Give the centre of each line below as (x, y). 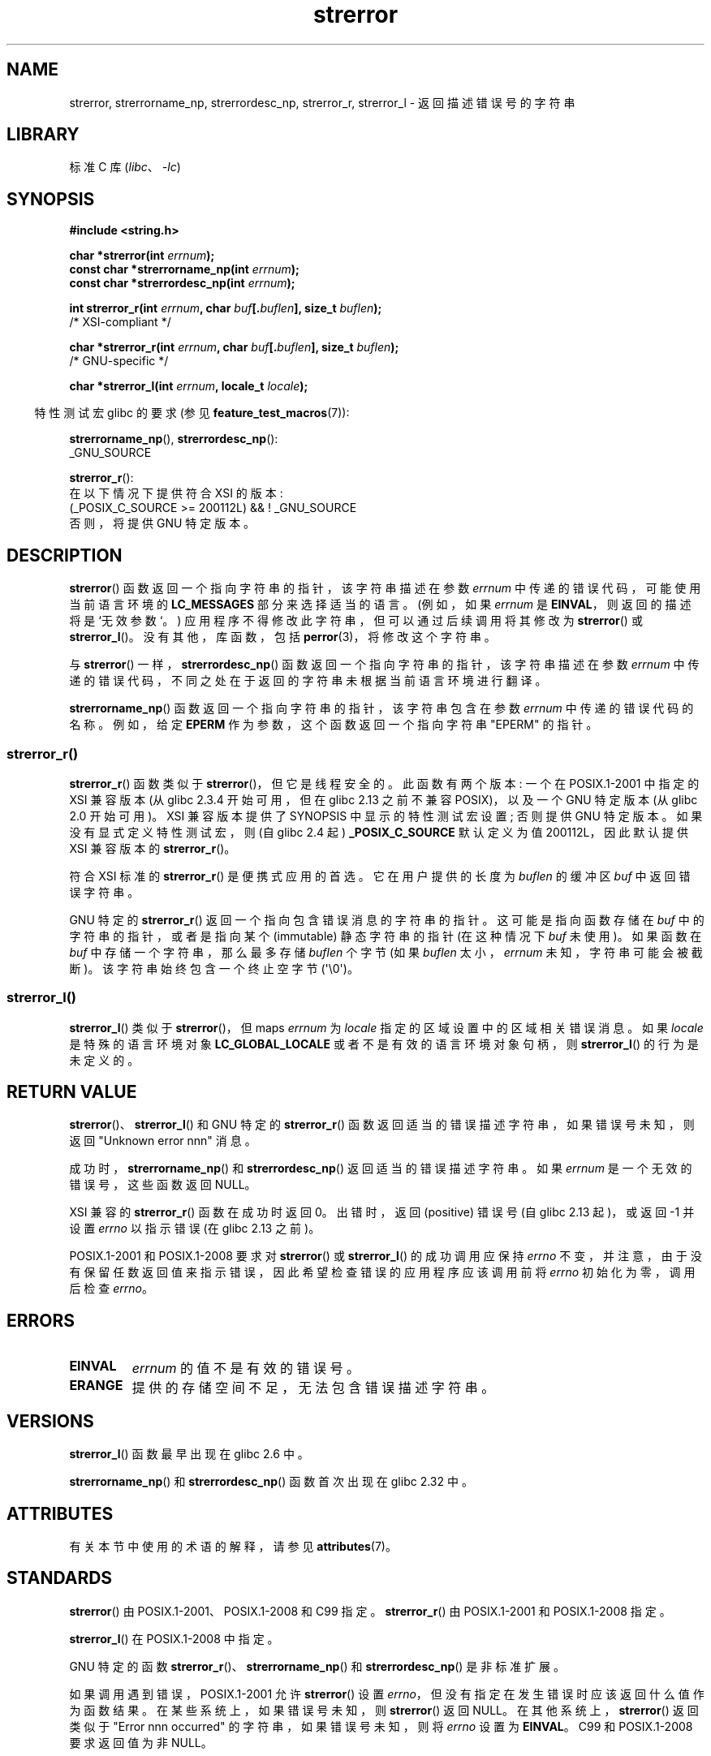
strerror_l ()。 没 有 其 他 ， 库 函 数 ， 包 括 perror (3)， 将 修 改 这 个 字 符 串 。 (282, 637)
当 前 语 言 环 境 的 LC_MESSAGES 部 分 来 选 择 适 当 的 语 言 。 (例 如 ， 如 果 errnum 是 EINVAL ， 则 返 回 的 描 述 (380, 605)
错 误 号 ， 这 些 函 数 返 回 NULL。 (163, 1185)
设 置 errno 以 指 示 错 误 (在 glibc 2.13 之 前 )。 (195, 1229)
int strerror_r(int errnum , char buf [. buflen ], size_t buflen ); (226, 308)
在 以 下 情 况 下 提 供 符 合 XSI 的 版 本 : (176, 493)
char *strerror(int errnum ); (142, 256)
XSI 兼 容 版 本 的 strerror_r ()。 (153, 848)
